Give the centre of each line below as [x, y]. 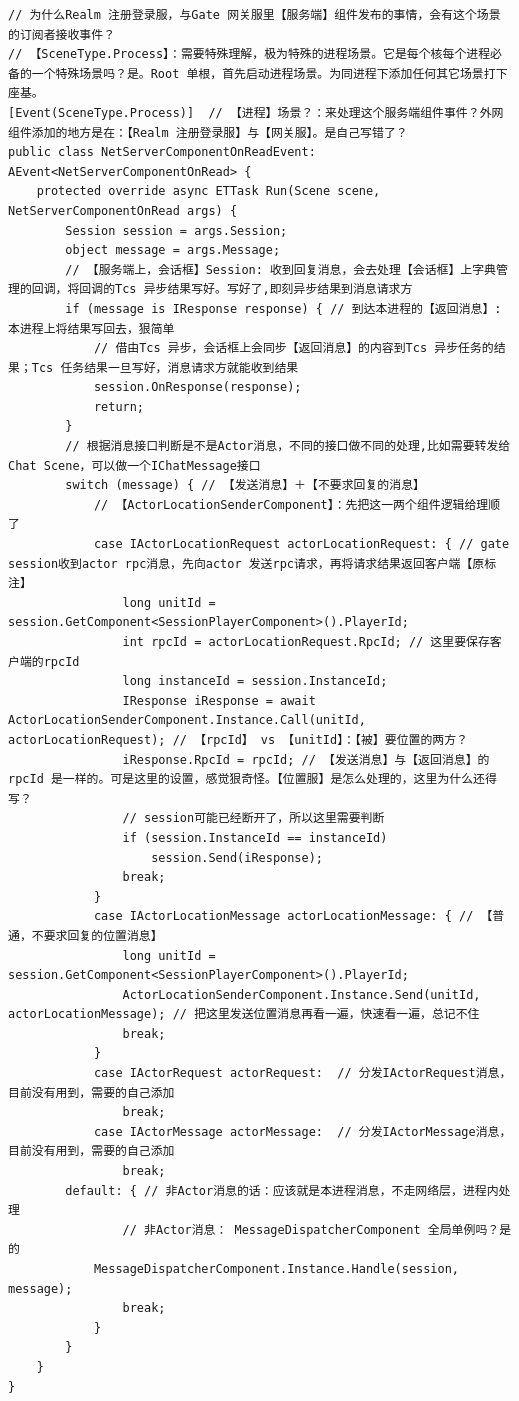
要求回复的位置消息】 [103, 935]
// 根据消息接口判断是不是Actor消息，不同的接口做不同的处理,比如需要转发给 [288, 446]
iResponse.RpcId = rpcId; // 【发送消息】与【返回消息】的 [306, 759]
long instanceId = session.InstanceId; [255, 681]
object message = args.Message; [173, 250]
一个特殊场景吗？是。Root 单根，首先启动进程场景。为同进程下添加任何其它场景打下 [269, 73]
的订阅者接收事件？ [62, 34]
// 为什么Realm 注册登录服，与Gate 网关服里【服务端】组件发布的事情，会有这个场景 [254, 15]
